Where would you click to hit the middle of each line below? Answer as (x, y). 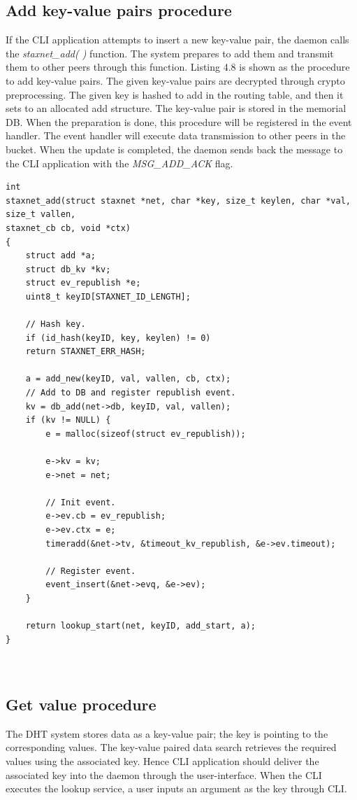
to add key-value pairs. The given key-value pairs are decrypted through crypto (175, 80)
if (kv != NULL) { (68, 420)
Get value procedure (81, 704)
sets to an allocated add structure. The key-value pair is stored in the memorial (176, 108)
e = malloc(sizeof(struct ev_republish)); (146, 434)
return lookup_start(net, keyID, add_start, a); (140, 626)
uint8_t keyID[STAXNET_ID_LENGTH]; (108, 296)
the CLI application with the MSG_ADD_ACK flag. (119, 163)
